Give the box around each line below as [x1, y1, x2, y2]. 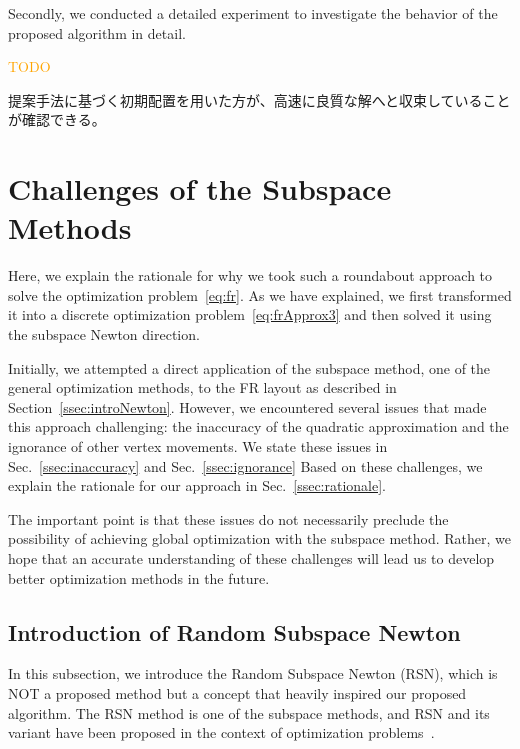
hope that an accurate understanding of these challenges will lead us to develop [8, 548, 495, 568]
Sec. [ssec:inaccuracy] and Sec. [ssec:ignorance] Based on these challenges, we [8, 455, 483, 476]
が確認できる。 [8, 109, 106, 130]
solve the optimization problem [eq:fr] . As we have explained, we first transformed [8, 284, 512, 305]
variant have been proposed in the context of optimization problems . [8, 722, 435, 743]
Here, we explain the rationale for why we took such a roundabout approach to [8, 265, 493, 286]
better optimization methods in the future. [8, 567, 270, 588]
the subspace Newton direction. [8, 324, 200, 345]
